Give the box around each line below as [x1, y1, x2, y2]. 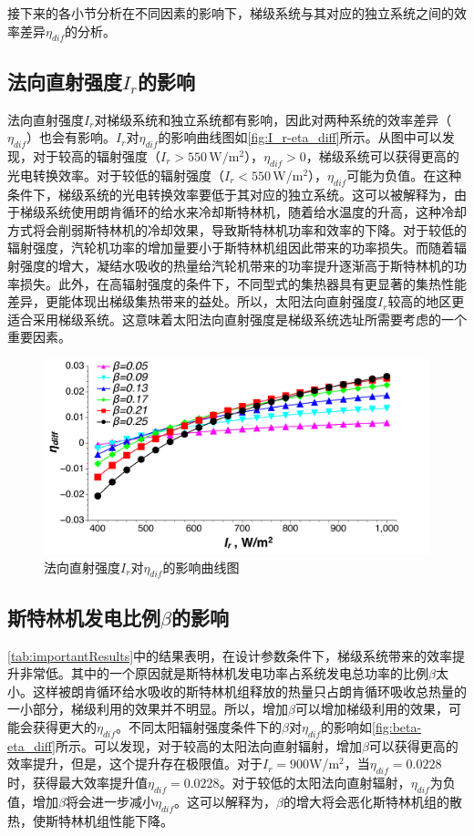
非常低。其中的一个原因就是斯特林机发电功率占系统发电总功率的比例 [19, 664, 428, 683]
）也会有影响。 [26, 128, 117, 147]
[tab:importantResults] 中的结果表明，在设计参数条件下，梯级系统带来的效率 [7, 645, 453, 665]
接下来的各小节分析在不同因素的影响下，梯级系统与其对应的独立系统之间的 [7, 4, 454, 22]
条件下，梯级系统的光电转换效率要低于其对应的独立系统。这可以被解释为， [7, 184, 454, 203]
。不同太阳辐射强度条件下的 [116, 717, 283, 736]
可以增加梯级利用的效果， [294, 699, 448, 718]
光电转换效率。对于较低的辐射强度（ [7, 165, 224, 184]
